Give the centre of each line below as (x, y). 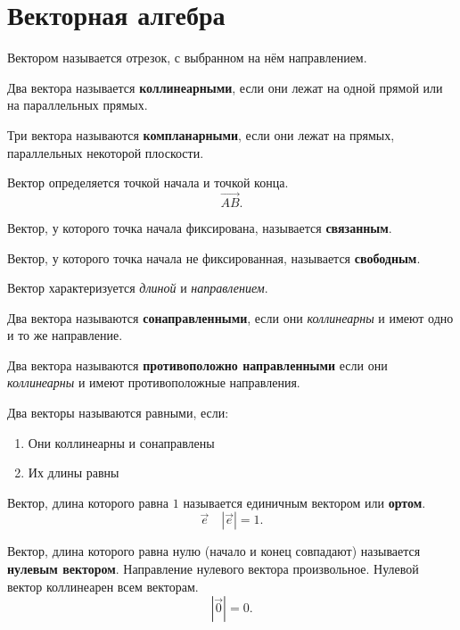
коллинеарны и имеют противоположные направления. (154, 382)
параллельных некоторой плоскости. (106, 152)
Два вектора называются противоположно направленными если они (197, 365)
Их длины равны (74, 472)
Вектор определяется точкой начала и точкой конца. (148, 182)
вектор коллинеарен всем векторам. (103, 586)
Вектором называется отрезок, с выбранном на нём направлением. (187, 58)
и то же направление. (65, 335)
